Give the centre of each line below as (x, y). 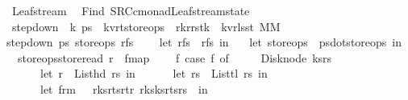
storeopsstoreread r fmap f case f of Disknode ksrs (175, 57)
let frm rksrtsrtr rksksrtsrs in (124, 88)
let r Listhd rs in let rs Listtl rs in (154, 73)
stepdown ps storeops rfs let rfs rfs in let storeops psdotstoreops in (204, 42)
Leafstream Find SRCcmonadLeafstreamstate (131, 10)
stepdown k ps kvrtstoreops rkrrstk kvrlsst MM (146, 26)
